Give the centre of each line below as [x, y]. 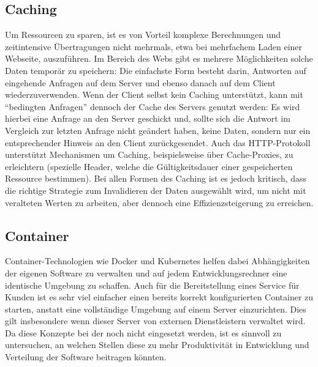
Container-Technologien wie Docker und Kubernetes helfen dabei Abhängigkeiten [157, 261]
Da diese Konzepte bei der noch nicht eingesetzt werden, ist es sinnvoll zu [143, 332]
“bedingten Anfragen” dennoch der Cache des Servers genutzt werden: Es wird [153, 106]
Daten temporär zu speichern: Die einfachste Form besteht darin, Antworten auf [156, 70]
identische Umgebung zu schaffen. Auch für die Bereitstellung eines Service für [152, 285]
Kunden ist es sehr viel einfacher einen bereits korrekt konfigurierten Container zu [159, 297]
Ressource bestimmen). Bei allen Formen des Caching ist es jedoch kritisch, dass [156, 178]
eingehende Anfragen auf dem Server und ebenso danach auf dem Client [140, 82]
